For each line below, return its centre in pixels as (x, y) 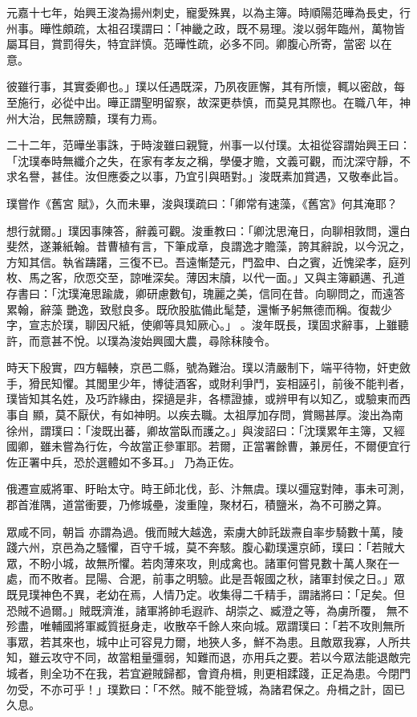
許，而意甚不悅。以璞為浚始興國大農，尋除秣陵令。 (141, 340)
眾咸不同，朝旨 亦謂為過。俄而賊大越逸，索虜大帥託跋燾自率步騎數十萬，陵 (205, 531)
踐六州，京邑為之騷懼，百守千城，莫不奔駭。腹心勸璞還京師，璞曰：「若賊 (200, 547)
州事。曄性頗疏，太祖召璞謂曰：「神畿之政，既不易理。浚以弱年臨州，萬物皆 (206, 28)
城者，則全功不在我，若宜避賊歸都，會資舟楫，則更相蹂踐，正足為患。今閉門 (208, 672)
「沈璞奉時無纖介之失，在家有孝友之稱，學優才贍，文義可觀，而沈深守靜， (203, 160)
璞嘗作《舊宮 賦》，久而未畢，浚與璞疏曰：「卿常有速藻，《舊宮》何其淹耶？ (202, 203)
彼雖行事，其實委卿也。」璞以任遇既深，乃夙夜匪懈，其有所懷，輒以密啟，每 (206, 86)
